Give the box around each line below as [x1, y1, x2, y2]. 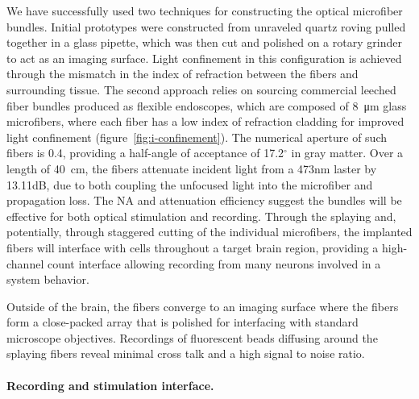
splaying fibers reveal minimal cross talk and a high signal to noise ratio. [6, 345, 365, 362]
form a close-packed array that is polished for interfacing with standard [6, 314, 359, 330]
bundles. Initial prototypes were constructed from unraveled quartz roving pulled [6, 18, 406, 35]
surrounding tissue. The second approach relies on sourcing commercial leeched [6, 81, 396, 98]
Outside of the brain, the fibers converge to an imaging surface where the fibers [6, 297, 399, 314]
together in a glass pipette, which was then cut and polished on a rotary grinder [6, 34, 402, 51]
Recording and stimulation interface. [6, 376, 214, 393]
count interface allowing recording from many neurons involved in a [47, 255, 381, 272]
